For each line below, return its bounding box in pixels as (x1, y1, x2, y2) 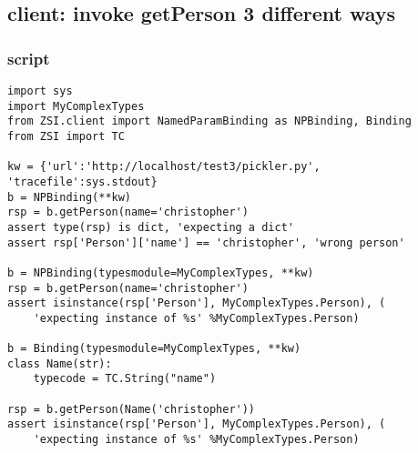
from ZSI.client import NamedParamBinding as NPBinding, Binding (7, 115, 412, 128)
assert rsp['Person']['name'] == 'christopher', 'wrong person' (7, 236, 405, 249)
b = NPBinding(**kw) (7, 190, 132, 204)
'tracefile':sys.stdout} (7, 175, 158, 188)
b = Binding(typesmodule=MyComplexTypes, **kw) (7, 342, 301, 356)
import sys (7, 85, 73, 97)
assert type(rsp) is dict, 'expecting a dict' (7, 220, 294, 234)
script (7, 46, 50, 69)
